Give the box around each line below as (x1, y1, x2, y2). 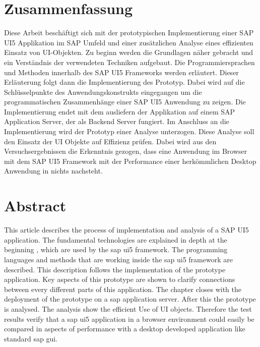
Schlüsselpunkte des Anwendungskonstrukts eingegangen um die (4, 86, 202, 97)
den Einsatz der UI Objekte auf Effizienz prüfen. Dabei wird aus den (4, 136, 217, 146)
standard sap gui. (4, 333, 57, 343)
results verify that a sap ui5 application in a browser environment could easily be (4, 313, 254, 324)
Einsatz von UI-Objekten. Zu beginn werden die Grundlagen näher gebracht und (4, 47, 253, 57)
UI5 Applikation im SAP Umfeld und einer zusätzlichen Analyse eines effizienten (4, 37, 253, 47)
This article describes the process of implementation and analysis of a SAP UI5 (4, 224, 249, 235)
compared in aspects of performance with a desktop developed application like (4, 323, 245, 334)
